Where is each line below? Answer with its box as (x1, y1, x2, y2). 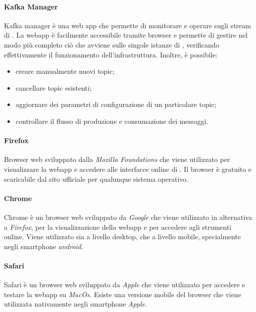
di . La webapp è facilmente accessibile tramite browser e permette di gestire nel (4, 30, 248, 40)
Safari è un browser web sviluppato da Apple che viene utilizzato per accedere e (4, 279, 245, 290)
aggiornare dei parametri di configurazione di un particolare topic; (15, 99, 216, 109)
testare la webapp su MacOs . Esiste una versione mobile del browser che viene (4, 289, 241, 299)
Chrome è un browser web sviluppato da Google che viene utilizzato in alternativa (4, 211, 252, 222)
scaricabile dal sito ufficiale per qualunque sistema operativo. (4, 173, 189, 184)
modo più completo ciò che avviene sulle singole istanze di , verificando (4, 39, 219, 50)
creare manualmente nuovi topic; (15, 66, 115, 76)
